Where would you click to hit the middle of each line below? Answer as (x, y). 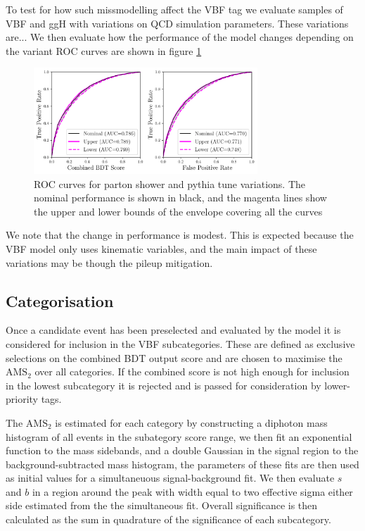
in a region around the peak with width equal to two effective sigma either (192, 491)
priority (22, 399)
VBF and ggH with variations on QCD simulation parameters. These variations (177, 23)
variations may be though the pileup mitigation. (109, 262)
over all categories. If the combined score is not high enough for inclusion (192, 371)
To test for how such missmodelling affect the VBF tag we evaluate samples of (174, 9)
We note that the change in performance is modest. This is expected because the (180, 235)
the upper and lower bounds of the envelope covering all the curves (178, 211)
